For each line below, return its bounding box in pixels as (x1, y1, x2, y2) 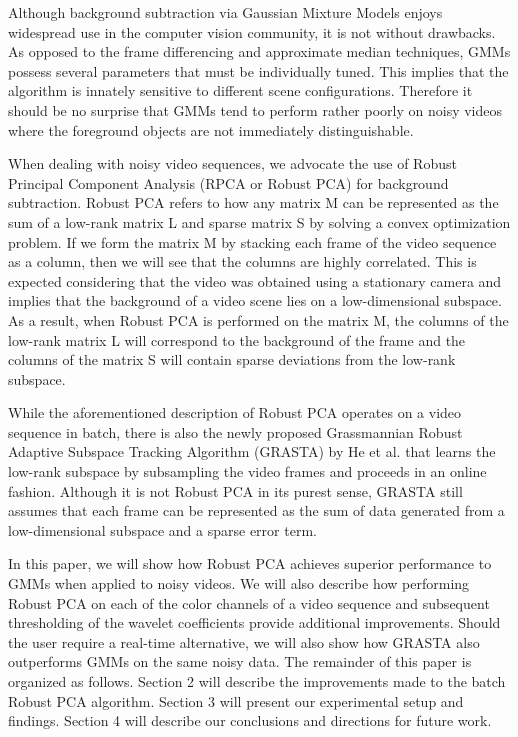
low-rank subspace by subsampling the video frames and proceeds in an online (8, 461, 487, 482)
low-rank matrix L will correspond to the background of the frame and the (8, 329, 466, 350)
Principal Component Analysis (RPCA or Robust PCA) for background (8, 172, 449, 193)
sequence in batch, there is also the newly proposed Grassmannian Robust (8, 421, 463, 442)
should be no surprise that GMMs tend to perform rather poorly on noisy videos (8, 99, 503, 120)
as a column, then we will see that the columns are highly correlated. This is (8, 251, 477, 272)
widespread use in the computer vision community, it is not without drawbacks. (8, 21, 496, 42)
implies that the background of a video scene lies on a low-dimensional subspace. (8, 290, 502, 311)
